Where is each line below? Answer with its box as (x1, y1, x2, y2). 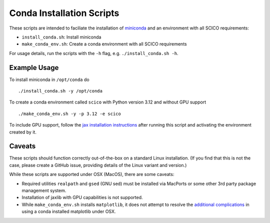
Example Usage (9, 63, 59, 72)
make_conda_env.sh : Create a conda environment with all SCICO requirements (21, 41, 187, 47)
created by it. (9, 129, 37, 135)
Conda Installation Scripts (9, 7, 119, 18)
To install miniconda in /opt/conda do (9, 76, 89, 82)
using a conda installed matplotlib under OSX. (21, 208, 116, 214)
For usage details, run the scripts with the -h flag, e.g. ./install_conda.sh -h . (9, 50, 178, 56)
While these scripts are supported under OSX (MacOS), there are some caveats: (9, 171, 174, 177)
